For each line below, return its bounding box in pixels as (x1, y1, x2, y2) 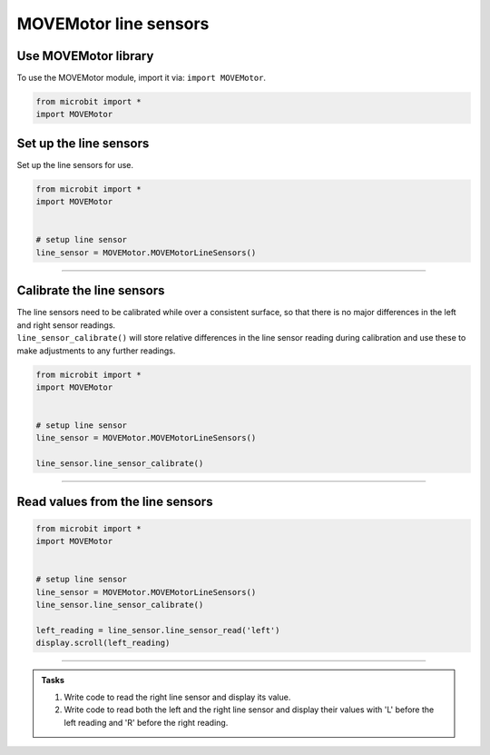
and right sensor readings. (16, 319, 116, 331)
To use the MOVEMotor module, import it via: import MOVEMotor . (16, 73, 267, 84)
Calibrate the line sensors (16, 283, 165, 299)
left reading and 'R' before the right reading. (64, 717, 229, 728)
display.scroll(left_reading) (35, 638, 171, 649)
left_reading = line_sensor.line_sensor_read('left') (35, 625, 280, 635)
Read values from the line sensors (16, 493, 213, 509)
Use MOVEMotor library (16, 48, 154, 64)
